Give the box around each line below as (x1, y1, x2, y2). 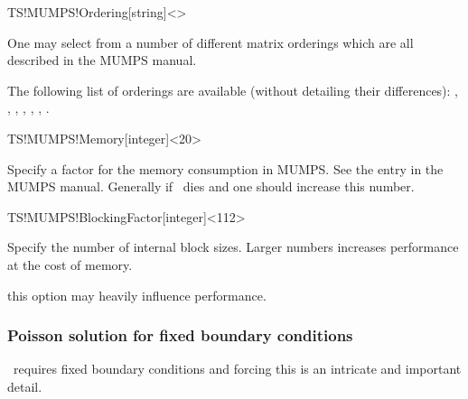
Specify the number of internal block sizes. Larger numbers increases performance (7, 237, 459, 256)
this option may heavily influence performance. (7, 285, 267, 304)
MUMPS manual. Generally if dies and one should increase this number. (7, 177, 415, 196)
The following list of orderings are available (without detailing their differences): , (7, 80, 458, 99)
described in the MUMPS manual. (7, 51, 197, 70)
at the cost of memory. (7, 255, 133, 274)
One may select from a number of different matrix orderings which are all (7, 32, 414, 51)
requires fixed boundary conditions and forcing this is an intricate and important (13, 359, 462, 378)
